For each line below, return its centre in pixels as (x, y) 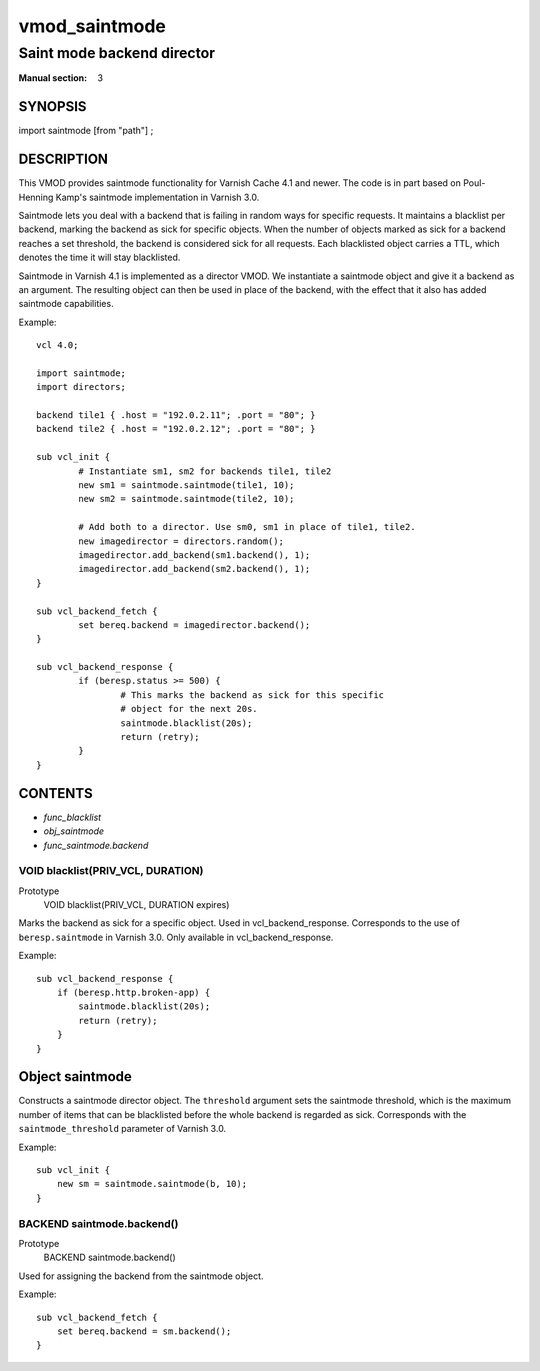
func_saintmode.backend (96, 845)
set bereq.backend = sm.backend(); (144, 1331)
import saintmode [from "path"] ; (86, 131)
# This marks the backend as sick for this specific (252, 694)
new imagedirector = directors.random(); (181, 541)
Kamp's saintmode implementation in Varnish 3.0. (157, 197)
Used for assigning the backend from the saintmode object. (141, 1276)
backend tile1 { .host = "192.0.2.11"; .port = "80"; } (176, 415)
